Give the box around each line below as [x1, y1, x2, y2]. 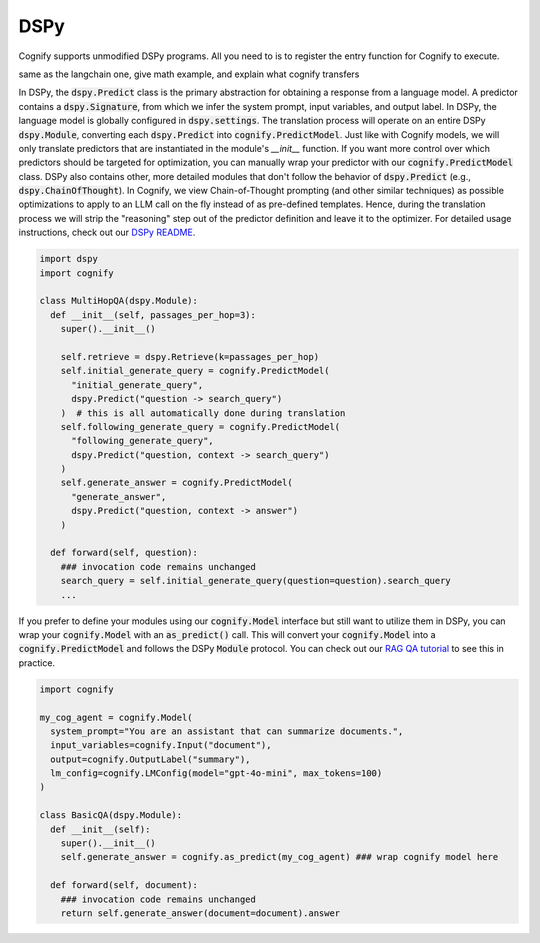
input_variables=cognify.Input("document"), [50, 740, 272, 751]
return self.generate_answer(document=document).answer [60, 907, 341, 919]
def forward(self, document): [50, 880, 199, 891]
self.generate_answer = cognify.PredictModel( [60, 477, 294, 489]
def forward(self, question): [50, 547, 199, 559]
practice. [18, 656, 55, 669]
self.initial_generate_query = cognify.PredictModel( [60, 365, 330, 377]
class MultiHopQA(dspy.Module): [39, 295, 199, 307]
